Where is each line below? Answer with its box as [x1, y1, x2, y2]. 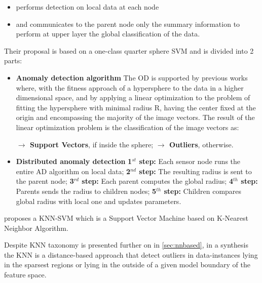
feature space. [4, 269, 47, 280]
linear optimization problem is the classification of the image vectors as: [16, 122, 239, 132]
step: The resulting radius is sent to [139, 166, 252, 176]
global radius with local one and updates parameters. [16, 195, 181, 206]
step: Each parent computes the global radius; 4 [82, 176, 233, 186]
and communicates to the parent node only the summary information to [16, 18, 240, 29]
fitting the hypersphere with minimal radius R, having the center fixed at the [16, 102, 256, 112]
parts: [4, 55, 22, 66]
